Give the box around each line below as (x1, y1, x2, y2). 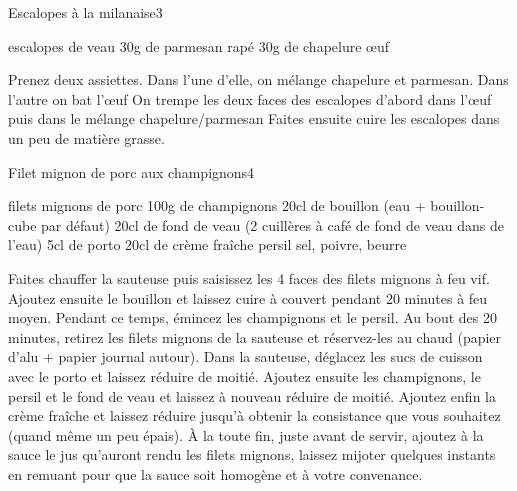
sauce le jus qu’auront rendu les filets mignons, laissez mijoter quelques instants (8, 444, 496, 465)
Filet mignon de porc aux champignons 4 (8, 161, 255, 182)
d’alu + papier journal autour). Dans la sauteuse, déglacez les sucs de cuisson (8, 346, 483, 367)
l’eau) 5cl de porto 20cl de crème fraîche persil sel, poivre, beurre (8, 234, 407, 255)
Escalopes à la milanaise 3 (8, 2, 163, 22)
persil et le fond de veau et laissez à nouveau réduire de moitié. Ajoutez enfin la (8, 385, 496, 406)
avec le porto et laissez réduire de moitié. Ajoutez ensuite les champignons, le (8, 365, 481, 386)
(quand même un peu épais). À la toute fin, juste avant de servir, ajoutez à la (8, 424, 484, 445)
